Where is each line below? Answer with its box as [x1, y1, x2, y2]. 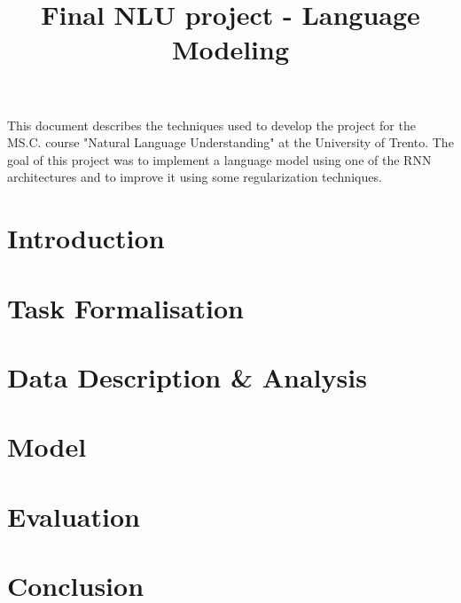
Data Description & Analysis [7, 358, 367, 395]
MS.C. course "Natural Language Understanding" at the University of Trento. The [7, 133, 454, 152]
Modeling [171, 31, 290, 67]
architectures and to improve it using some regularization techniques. [7, 168, 382, 186]
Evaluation [7, 497, 140, 534]
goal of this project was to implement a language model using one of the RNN [7, 150, 432, 168]
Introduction [7, 220, 165, 256]
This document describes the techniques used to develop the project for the [7, 115, 416, 134]
